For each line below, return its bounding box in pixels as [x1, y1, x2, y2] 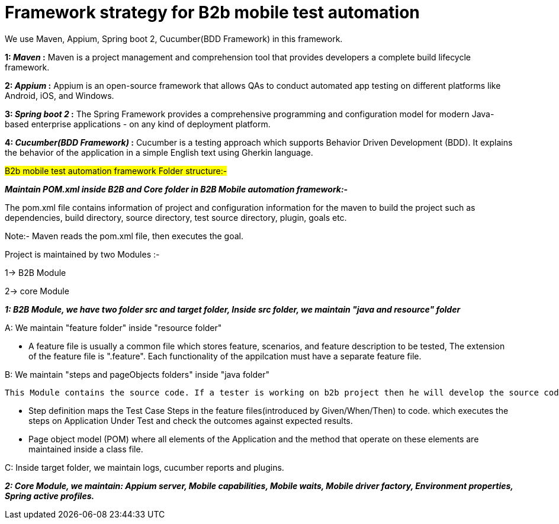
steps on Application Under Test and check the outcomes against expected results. [28, 415, 353, 426]
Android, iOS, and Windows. [5, 90, 114, 101]
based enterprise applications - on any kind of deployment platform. [5, 118, 271, 129]
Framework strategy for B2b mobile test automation [5, 2, 420, 22]
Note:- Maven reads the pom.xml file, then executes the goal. [5, 230, 244, 241]
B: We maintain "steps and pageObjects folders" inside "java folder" [5, 369, 269, 380]
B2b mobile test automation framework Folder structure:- [5, 165, 227, 176]
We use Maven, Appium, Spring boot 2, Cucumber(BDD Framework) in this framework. [5, 33, 343, 44]
